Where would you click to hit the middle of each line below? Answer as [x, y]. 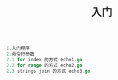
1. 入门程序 [18, 48]
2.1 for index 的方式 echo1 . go [44, 59]
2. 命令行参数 [20, 54]
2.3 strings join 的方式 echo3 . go [48, 71]
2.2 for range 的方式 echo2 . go [44, 65]
